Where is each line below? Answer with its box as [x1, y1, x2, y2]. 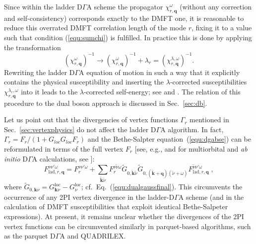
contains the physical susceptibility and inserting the [4, 77, 164, 87]
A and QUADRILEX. [60, 231, 126, 241]
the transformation [4, 42, 61, 52]
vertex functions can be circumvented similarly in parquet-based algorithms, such [4, 221, 251, 231]
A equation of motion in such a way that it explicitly [79, 67, 240, 77]
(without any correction [180, 1, 252, 11]
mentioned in [190, 114, 229, 125]
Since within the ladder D [4, 1, 82, 11]
